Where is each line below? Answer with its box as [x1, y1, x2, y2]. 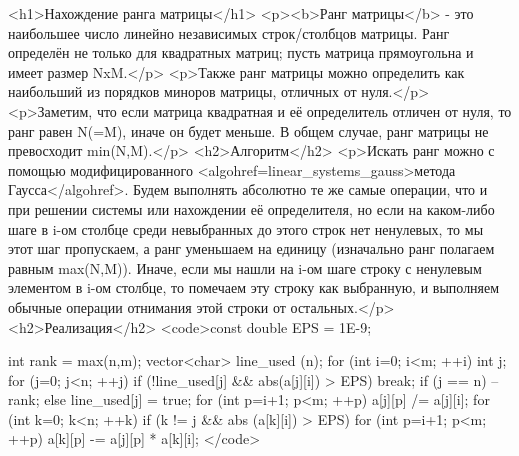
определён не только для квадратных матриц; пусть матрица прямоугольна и [8, 42, 474, 63]
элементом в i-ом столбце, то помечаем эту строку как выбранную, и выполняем [8, 277, 500, 298]
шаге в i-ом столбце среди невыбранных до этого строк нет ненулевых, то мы [8, 218, 484, 239]
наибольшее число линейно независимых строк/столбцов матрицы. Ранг [8, 22, 450, 43]
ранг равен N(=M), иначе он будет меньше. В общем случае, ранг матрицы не [8, 120, 489, 141]
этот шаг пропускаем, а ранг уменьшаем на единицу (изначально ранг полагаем [8, 238, 495, 259]
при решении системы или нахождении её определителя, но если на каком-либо [8, 198, 495, 219]
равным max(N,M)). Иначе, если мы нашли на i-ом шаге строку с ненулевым [8, 257, 482, 278]
